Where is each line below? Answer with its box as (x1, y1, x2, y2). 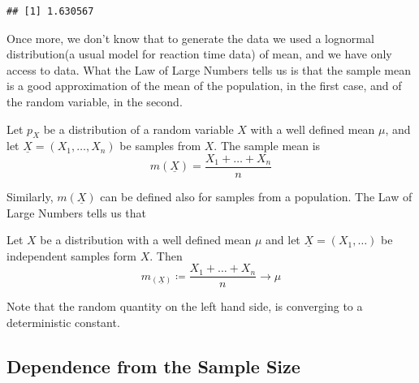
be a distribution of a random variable (43, 120, 234, 137)
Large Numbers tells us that (6, 204, 146, 221)
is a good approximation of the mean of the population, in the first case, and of (6, 77, 402, 94)
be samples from (119, 137, 201, 154)
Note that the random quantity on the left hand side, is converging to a (6, 298, 363, 315)
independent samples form (6, 247, 137, 264)
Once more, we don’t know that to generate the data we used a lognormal (6, 29, 374, 46)
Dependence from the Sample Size (6, 354, 300, 379)
